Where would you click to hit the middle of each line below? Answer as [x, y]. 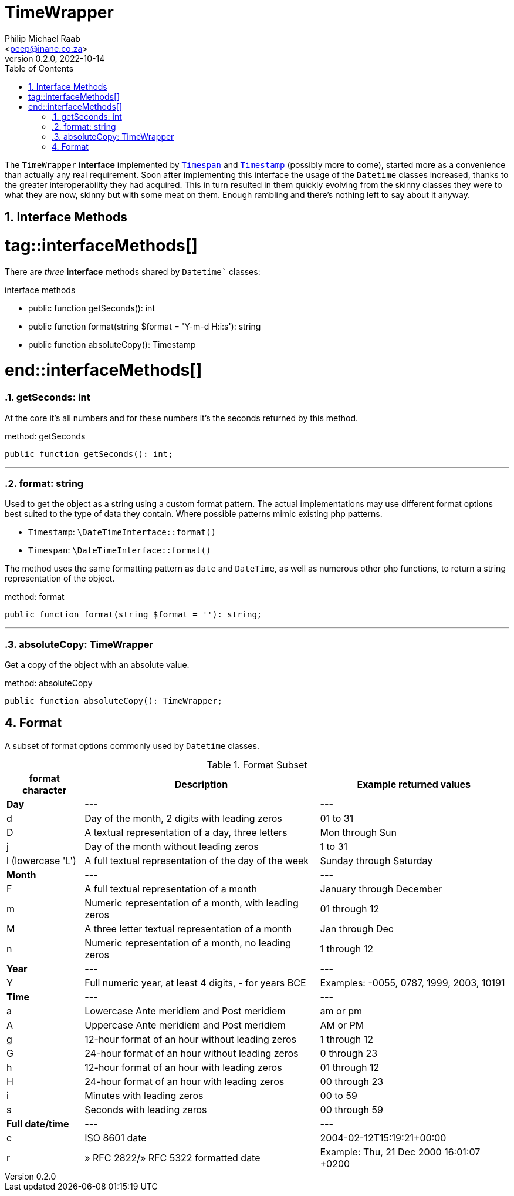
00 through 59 [351, 1109]
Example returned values [414, 784]
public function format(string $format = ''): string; [133, 615]
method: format [35, 597]
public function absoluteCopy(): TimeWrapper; [114, 701]
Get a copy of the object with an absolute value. [97, 665]
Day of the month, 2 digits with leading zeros [183, 818]
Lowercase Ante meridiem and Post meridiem [185, 1011]
